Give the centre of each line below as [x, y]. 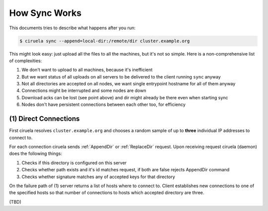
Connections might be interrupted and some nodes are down [84, 91]
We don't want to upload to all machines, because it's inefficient [87, 70]
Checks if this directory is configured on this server [74, 163]
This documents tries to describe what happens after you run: [72, 28]
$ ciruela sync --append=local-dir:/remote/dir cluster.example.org [105, 41]
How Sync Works [45, 13]
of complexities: [26, 61]
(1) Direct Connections [44, 119]
